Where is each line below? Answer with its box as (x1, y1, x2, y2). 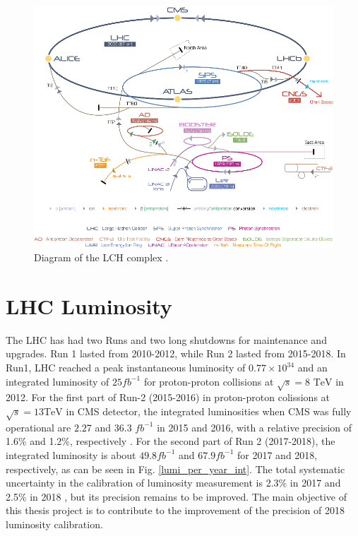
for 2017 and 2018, (237, 447, 318, 462)
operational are (6, 419, 71, 434)
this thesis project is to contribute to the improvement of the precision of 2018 (6, 503, 345, 518)
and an (297, 360, 328, 375)
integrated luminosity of (6, 374, 109, 388)
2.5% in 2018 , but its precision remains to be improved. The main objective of (6, 489, 347, 504)
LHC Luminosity (6, 291, 172, 320)
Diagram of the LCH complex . (34, 250, 169, 265)
